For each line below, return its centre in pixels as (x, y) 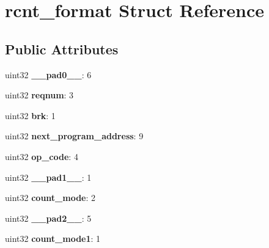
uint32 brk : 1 (30, 115)
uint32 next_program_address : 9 (74, 136)
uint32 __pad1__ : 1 (48, 177)
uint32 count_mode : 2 (50, 198)
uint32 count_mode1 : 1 (53, 239)
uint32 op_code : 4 (42, 156)
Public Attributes (62, 49)
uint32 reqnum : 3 (39, 95)
